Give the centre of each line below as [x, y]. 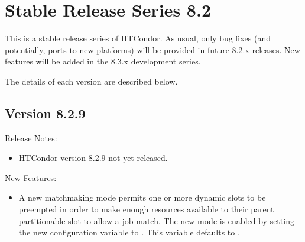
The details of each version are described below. [91, 81]
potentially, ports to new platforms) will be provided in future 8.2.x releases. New [152, 49]
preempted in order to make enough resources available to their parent [146, 209]
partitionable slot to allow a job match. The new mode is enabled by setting [156, 220]
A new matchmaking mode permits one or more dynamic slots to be [142, 197]
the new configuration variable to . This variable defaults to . [129, 232]
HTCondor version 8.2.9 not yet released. [93, 158]
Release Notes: [31, 138]
